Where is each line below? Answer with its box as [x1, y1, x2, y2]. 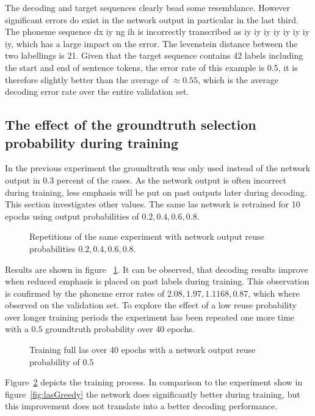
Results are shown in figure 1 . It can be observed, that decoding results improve [5, 262, 308, 275]
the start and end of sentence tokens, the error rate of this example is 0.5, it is [5, 61, 298, 73]
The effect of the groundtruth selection [5, 115, 256, 134]
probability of [29, 355, 80, 368]
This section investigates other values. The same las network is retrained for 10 [5, 198, 300, 210]
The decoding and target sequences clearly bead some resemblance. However [5, 1, 291, 13]
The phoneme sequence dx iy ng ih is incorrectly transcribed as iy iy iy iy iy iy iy [5, 25, 310, 38]
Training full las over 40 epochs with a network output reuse [29, 343, 256, 356]
